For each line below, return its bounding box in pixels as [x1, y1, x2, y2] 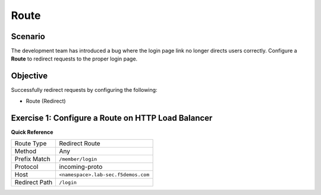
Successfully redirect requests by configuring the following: [11, 87, 158, 94]
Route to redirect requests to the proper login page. [11, 55, 138, 62]
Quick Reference [11, 128, 53, 136]
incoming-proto [59, 163, 103, 171]
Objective [11, 71, 48, 81]
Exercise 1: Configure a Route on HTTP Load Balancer [11, 113, 213, 123]
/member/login [59, 156, 97, 162]
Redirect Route [59, 139, 100, 148]
